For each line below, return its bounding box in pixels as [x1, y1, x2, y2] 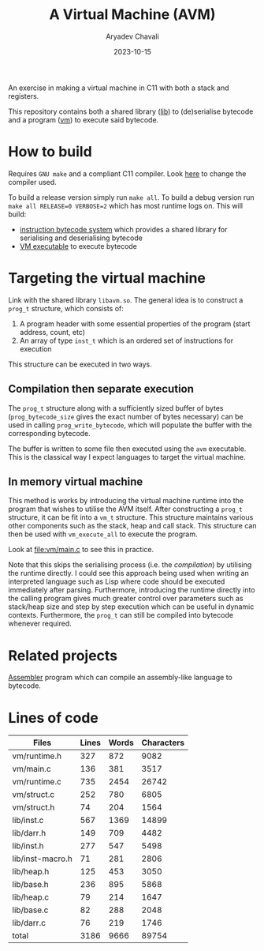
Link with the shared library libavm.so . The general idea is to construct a [8, 295, 244, 305]
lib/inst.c [12, 815, 44, 826]
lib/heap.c [12, 892, 50, 903]
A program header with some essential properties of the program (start [19, 318, 251, 329]
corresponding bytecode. [8, 428, 91, 438]
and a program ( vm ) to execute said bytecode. [8, 115, 159, 124]
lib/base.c [12, 904, 49, 915]
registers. [8, 91, 39, 100]
